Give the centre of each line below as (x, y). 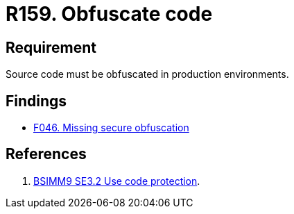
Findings (36, 101)
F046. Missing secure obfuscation (111, 128)
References (46, 154)
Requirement (51, 47)
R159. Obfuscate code (109, 14)
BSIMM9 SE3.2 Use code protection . (117, 181)
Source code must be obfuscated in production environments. (147, 74)
